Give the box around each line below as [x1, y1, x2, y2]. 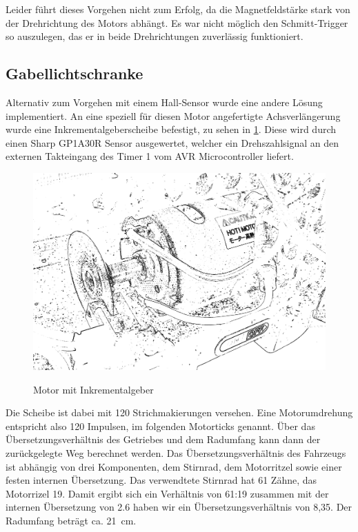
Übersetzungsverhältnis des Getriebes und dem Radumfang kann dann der [6, 432, 321, 447]
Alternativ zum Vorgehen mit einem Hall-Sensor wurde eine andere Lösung [6, 94, 323, 109]
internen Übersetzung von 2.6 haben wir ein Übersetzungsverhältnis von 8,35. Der [6, 500, 352, 514]
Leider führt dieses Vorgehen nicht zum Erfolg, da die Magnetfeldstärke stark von [6, 2, 350, 16]
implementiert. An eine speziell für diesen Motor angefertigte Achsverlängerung [6, 108, 341, 123]
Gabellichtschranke [6, 63, 143, 84]
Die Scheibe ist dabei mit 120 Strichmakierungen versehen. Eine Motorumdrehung [6, 405, 353, 420]
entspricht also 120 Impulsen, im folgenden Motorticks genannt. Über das [6, 418, 315, 433]
